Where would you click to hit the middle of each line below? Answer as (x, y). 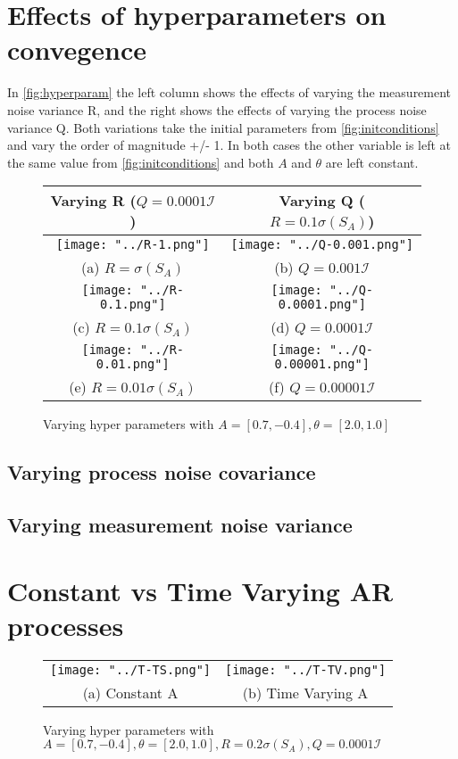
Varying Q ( (322, 201)
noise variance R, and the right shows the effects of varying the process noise (217, 109)
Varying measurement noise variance (180, 525)
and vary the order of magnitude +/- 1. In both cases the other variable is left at (229, 145)
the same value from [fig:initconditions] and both (141, 162)
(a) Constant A (130, 692)
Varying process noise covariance (162, 472)
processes (66, 625)
